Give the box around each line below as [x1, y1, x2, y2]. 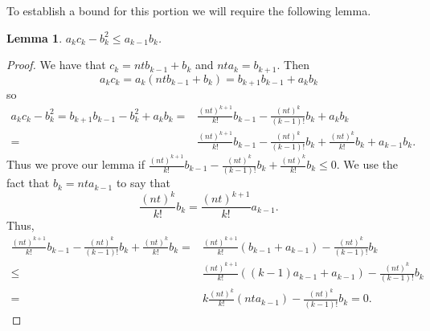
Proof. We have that [6, 56, 106, 73]
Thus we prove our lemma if [6, 156, 145, 172]
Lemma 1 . [6, 29, 63, 46]
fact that [6, 174, 50, 191]
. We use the [336, 156, 399, 172]
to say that [116, 174, 170, 191]
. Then [276, 56, 309, 73]
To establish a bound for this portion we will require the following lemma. [6, 2, 371, 18]
